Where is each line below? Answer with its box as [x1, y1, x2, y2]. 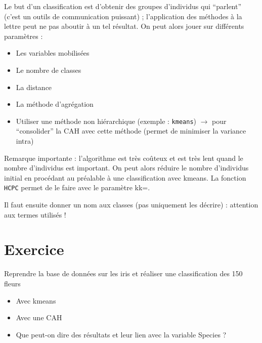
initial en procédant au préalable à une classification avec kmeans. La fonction [4, 172, 246, 183]
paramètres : [4, 30, 43, 41]
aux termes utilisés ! [4, 209, 66, 220]
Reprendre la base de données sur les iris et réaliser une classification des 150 [4, 268, 243, 279]
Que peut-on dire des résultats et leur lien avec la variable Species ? [16, 329, 227, 339]
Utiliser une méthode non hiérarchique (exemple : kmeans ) [16, 115, 197, 126]
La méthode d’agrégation [16, 99, 94, 109]
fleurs [4, 278, 21, 288]
